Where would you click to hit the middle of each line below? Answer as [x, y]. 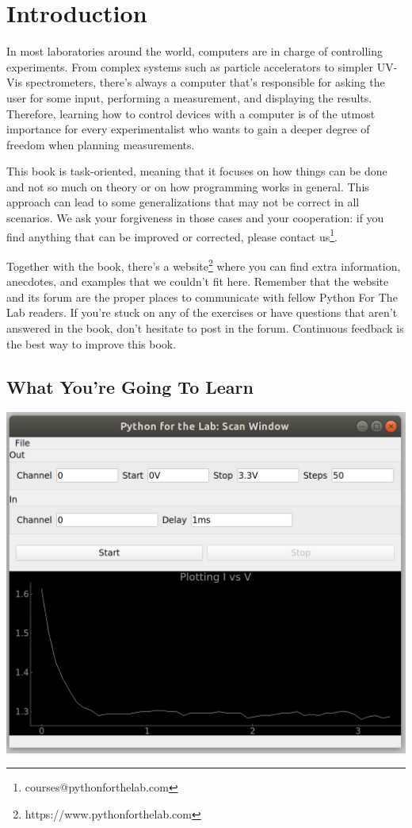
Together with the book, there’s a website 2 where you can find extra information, [204, 264]
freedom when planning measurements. [101, 144]
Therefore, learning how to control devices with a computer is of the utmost [191, 113]
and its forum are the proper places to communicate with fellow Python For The [202, 297]
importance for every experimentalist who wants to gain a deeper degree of [188, 129]
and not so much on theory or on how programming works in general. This [188, 186]
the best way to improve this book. [92, 343]
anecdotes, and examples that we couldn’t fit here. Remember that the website [198, 281]
